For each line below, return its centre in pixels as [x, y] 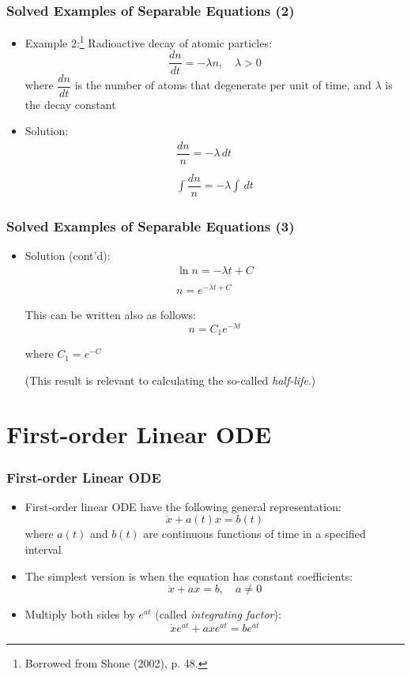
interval [43, 549]
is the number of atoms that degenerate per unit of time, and [223, 85]
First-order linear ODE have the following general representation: [183, 506]
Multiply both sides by [80, 614]
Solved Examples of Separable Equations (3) [151, 226]
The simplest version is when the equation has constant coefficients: [189, 575]
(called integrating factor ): [218, 614]
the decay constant [70, 104]
